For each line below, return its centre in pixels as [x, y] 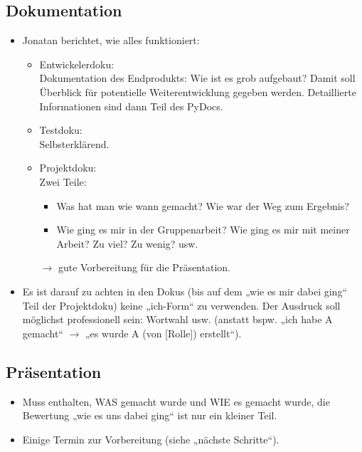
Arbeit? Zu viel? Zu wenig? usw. [127, 243]
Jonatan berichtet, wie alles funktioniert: [111, 40]
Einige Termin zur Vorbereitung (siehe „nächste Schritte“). [151, 439]
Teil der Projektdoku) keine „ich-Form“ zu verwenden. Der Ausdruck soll [181, 305]
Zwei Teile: [63, 181]
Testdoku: [61, 130]
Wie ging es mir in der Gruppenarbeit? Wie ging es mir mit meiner [203, 230]
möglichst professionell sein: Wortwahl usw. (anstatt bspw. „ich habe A [177, 319]
